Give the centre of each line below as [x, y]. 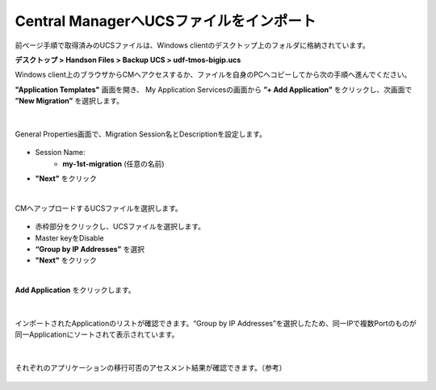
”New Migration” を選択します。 [69, 101]
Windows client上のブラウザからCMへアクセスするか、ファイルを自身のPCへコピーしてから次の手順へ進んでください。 [213, 75]
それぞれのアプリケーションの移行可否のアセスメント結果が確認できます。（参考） [151, 368]
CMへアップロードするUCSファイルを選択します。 [99, 208]
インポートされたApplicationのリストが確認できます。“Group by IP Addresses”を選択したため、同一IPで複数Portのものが [216, 323]
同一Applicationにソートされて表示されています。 [97, 334]
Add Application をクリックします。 [75, 290]
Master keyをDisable [69, 237]
